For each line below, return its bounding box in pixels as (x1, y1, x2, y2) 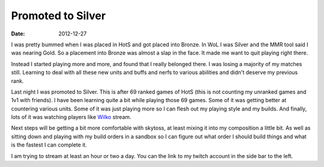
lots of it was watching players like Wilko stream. (11, 114, 131, 121)
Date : (11, 30, 25, 37)
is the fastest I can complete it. (11, 141, 87, 148)
